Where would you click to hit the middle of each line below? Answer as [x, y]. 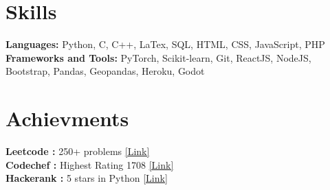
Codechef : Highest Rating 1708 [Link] [90, 164]
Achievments [67, 118]
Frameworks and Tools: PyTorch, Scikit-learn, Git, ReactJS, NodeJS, [158, 57]
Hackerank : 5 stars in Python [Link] [87, 178]
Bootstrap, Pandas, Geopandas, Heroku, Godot [105, 71]
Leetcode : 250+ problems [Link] [78, 151]
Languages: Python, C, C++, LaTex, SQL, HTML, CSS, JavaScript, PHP [165, 44]
